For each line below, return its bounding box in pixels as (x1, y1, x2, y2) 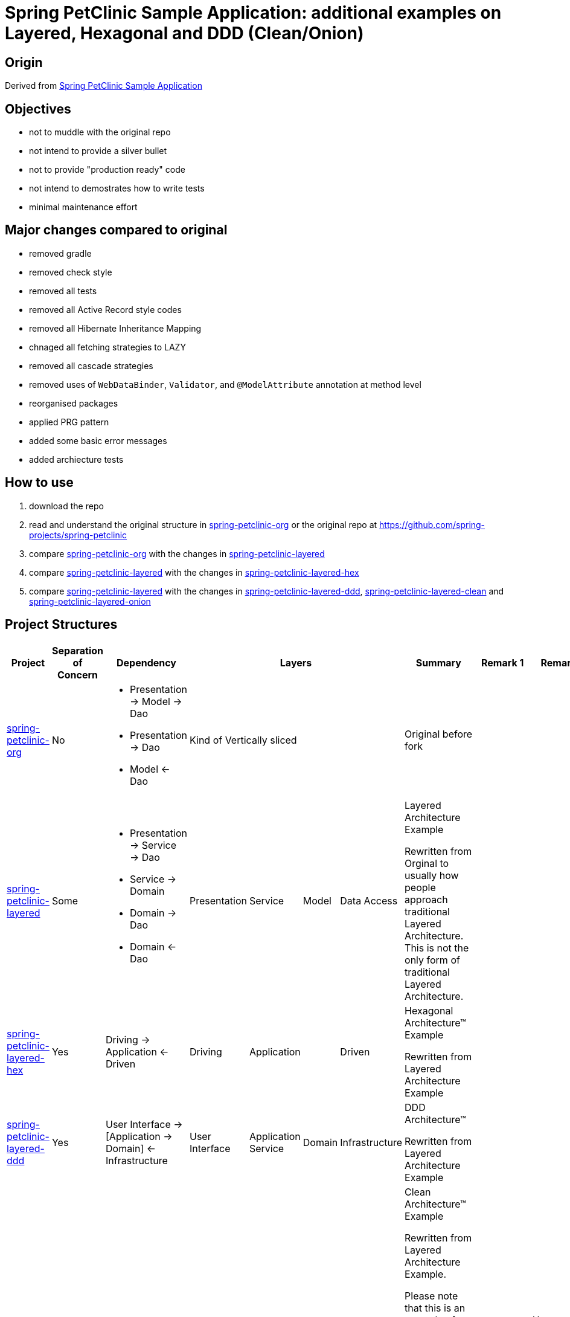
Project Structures (5, 617, 118, 633)
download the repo (29, 500, 104, 511)
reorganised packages (29, 398, 118, 408)
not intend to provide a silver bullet (29, 146, 167, 156)
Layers (280, 656, 312, 669)
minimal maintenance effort (29, 202, 138, 213)
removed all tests (29, 285, 97, 296)
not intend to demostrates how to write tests (29, 183, 205, 194)
